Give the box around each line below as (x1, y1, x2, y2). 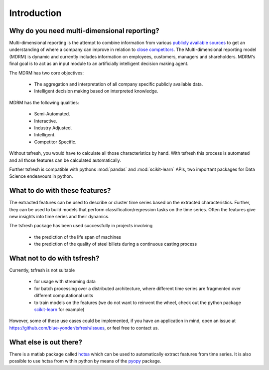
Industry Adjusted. (34, 125, 72, 131)
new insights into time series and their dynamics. (9, 214, 110, 219)
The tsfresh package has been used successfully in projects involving (9, 223, 153, 229)
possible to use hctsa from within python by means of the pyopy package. (9, 358, 161, 364)
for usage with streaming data (34, 279, 96, 285)
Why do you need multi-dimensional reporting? (9, 26, 159, 35)
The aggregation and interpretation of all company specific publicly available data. (34, 81, 203, 87)
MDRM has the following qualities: (9, 99, 79, 105)
